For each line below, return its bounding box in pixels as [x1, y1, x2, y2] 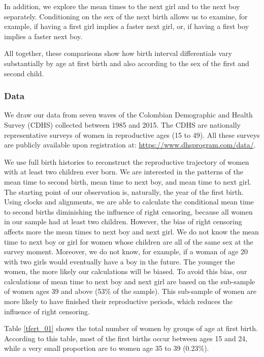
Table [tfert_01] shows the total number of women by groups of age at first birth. [4, 323, 258, 334]
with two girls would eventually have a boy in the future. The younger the [4, 256, 235, 266]
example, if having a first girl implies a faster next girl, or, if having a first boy [4, 21, 249, 32]
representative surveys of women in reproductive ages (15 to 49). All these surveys [4, 129, 260, 140]
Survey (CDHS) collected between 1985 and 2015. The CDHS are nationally [4, 119, 241, 130]
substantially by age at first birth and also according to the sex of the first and [4, 57, 249, 68]
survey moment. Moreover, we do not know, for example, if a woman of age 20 [4, 246, 248, 257]
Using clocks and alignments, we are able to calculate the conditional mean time [4, 196, 254, 207]
